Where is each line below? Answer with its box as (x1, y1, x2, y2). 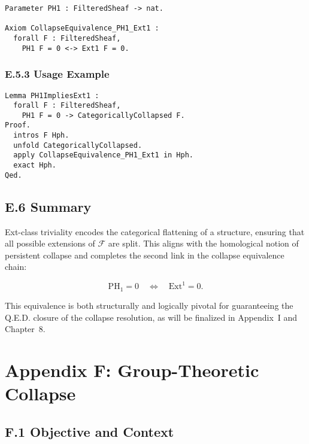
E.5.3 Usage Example (5, 66, 110, 81)
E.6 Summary (5, 197, 92, 215)
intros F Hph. (13, 131, 69, 140)
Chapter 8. (5, 323, 46, 335)
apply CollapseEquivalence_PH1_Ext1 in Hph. (13, 151, 193, 160)
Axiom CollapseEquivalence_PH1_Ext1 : (5, 24, 159, 33)
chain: (5, 260, 27, 273)
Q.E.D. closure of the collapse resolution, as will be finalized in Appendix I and (5, 311, 298, 323)
